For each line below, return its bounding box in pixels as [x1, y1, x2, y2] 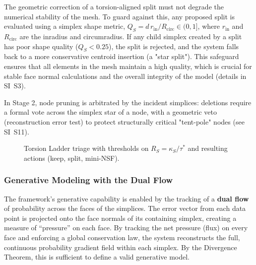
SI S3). [4, 80, 26, 91]
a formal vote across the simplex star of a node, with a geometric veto [4, 107, 217, 117]
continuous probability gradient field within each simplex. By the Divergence [4, 242, 237, 252]
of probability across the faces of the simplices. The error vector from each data [4, 203, 246, 213]
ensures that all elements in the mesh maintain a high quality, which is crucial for [4, 61, 252, 71]
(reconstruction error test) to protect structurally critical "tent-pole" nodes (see [4, 116, 245, 127]
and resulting [188, 143, 228, 153]
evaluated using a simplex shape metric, [4, 21, 126, 31]
